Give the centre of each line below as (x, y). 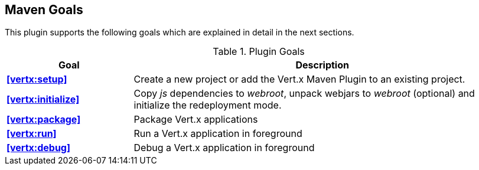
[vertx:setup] (37, 79)
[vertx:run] (32, 134)
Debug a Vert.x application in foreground (224, 148)
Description (322, 65)
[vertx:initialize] (43, 99)
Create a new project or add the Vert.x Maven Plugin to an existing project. (299, 79)
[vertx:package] (44, 120)
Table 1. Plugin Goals (259, 52)
